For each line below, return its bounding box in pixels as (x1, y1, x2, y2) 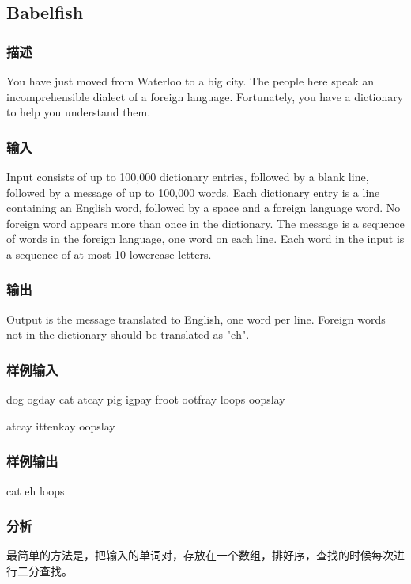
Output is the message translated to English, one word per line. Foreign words (6, 310, 386, 327)
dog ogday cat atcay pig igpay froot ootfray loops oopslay (6, 391, 285, 408)
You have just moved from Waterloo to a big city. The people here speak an (6, 73, 374, 89)
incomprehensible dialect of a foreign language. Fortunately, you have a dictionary (6, 88, 404, 104)
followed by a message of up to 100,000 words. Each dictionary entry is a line (6, 184, 380, 200)
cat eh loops (6, 482, 65, 499)
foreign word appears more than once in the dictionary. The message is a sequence (6, 214, 405, 231)
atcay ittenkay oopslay (6, 417, 115, 434)
